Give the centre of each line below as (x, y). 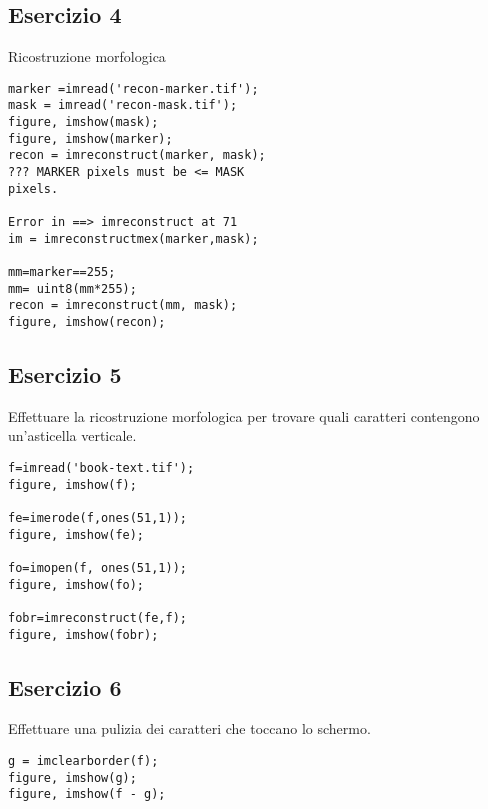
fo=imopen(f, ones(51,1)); (97, 567)
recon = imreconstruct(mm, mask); (123, 305)
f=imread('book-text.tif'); (101, 468)
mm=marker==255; (62, 272)
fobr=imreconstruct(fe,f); (97, 617)
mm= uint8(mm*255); (72, 288)
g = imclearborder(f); (83, 761)
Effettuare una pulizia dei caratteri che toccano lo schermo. (189, 728)
